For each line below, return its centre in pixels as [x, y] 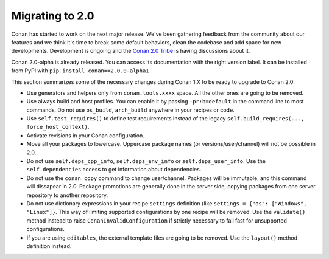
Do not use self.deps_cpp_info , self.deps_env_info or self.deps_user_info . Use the [146, 161]
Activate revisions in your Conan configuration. [85, 135]
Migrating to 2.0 [53, 16]
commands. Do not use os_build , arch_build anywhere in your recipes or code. [130, 110]
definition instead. [49, 246]
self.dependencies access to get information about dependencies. [114, 170]
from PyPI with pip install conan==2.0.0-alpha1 [80, 71]
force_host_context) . [58, 127]
